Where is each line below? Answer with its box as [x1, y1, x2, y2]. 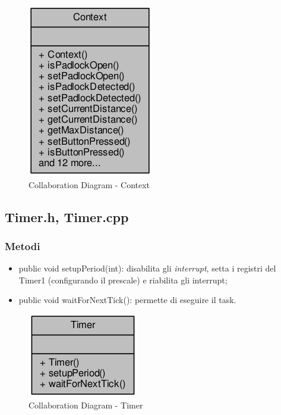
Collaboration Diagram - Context [29, 178, 150, 191]
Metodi [5, 238, 40, 253]
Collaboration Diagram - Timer [29, 398, 143, 411]
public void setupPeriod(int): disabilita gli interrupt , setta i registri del [18, 262, 276, 274]
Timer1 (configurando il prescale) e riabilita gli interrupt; [18, 273, 228, 286]
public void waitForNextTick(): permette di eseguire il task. [18, 294, 236, 306]
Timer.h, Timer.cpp [5, 207, 129, 226]
